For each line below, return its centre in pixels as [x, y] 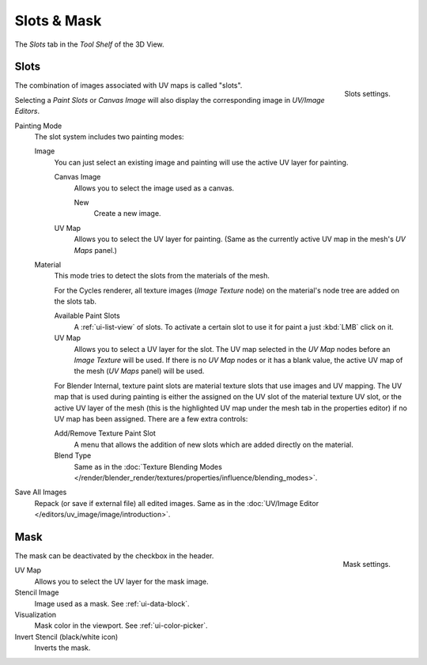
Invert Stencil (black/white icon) [66, 637]
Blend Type [73, 455]
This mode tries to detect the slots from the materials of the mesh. [162, 276]
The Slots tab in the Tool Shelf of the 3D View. [90, 44]
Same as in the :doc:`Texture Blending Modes [148, 467]
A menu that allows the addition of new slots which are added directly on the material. [213, 444]
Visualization [36, 614]
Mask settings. [367, 564]
